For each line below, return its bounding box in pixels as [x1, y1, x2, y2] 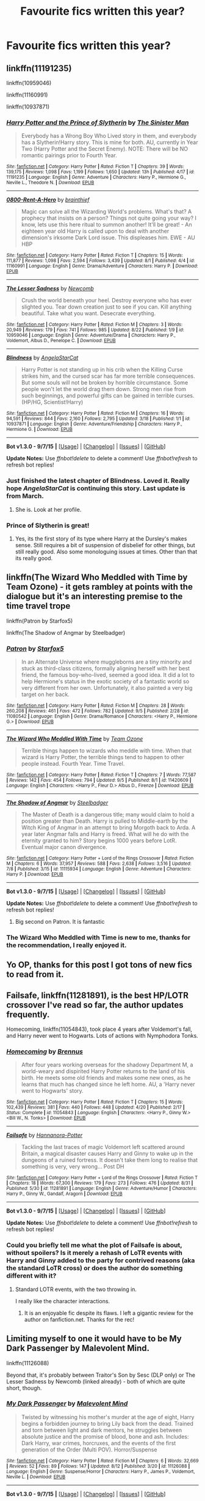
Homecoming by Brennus [6, 1047, 84, 1056]
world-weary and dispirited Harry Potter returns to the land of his [21, 1068, 185, 1075]
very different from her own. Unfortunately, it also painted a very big [21, 684, 193, 691]
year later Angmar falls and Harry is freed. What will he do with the [21, 831, 189, 837]
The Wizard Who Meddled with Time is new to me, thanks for [6, 933, 191, 941]
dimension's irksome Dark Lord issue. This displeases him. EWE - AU [21, 234, 195, 241]
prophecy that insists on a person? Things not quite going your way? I [21, 214, 197, 222]
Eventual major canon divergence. [21, 844, 108, 850]
